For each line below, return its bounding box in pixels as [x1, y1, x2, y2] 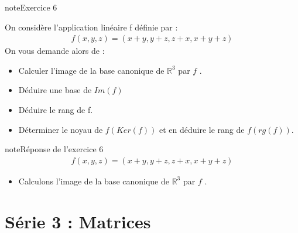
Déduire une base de [18, 84, 92, 96]
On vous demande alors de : [5, 44, 105, 57]
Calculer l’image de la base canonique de [18, 64, 165, 76]
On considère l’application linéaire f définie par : [5, 20, 178, 33]
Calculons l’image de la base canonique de [18, 174, 169, 187]
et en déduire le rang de [159, 123, 245, 135]
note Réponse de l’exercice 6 [5, 143, 104, 155]
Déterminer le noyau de [18, 123, 103, 135]
